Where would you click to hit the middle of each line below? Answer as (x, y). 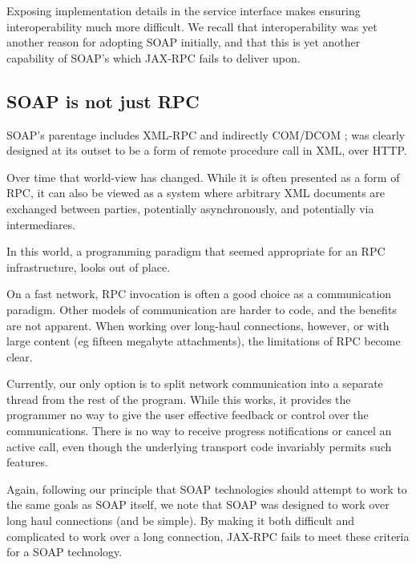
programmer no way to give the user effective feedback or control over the (188, 415)
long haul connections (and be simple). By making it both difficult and (180, 521)
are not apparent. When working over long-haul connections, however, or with (198, 325)
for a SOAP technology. (65, 552)
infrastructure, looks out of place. (89, 266)
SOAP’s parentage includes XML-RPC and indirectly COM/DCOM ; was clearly (206, 134)
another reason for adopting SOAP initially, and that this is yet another (184, 42)
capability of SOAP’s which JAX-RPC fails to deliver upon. (153, 57)
